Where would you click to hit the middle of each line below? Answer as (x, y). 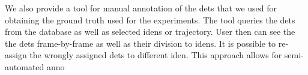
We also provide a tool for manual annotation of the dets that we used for (141, 8)
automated (25, 66)
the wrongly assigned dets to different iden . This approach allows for (156, 55)
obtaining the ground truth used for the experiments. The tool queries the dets (150, 19)
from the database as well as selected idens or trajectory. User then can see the (150, 31)
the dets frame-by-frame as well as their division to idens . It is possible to (140, 43)
